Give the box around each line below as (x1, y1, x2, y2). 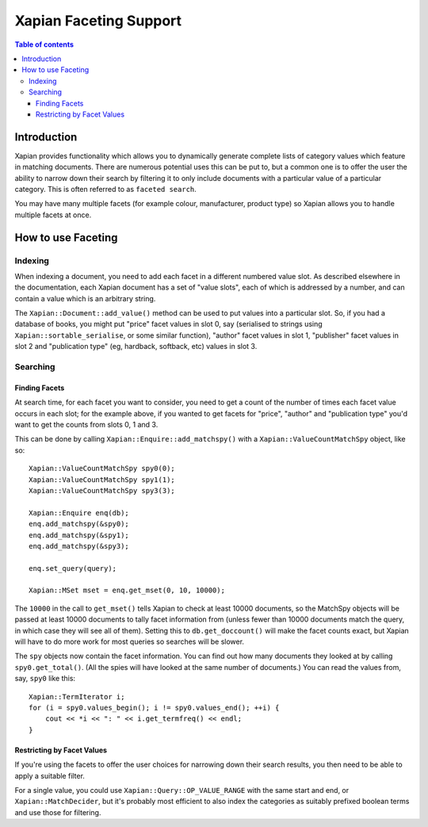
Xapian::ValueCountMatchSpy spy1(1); (29, 475, 176, 484)
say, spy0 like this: (14, 674, 75, 683)
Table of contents (14, 40, 75, 49)
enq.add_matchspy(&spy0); (29, 519, 130, 529)
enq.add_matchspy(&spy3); (29, 542, 130, 550)
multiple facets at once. (14, 210, 92, 220)
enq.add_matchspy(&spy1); (29, 530, 130, 539)
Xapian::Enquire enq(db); (29, 508, 130, 517)
